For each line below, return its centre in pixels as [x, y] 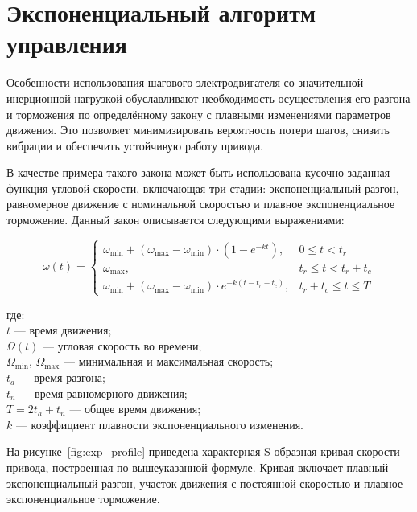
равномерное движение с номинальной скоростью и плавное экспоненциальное [201, 204]
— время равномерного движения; [103, 393]
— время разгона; [62, 377]
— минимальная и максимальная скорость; [168, 361]
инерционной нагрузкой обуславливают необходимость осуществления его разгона [208, 98]
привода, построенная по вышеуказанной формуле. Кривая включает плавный [198, 467]
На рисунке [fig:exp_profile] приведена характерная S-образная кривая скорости [203, 451]
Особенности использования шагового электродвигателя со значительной [185, 82]
